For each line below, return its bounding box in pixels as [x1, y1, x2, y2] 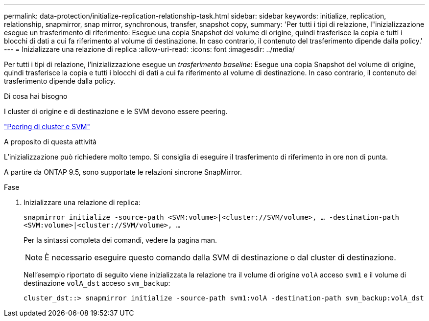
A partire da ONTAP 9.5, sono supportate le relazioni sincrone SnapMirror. [4, 168, 242, 176]
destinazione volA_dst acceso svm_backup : [24, 279, 170, 287]
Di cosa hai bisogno [4, 92, 68, 100]
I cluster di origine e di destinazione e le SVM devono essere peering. [4, 107, 228, 115]
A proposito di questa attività [4, 138, 97, 146]
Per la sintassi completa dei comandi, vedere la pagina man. [24, 236, 217, 244]
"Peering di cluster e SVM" [4, 122, 90, 131]
